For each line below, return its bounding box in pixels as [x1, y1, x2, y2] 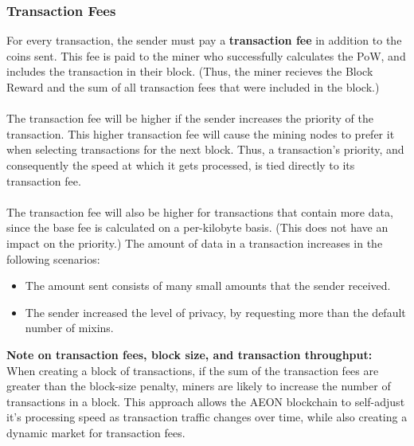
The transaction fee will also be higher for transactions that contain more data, [6, 203, 393, 220]
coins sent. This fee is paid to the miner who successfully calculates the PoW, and [6, 47, 406, 64]
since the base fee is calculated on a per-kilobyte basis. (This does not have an [6, 219, 389, 236]
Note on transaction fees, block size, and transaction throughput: [6, 346, 373, 362]
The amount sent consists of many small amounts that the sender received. [25, 277, 391, 294]
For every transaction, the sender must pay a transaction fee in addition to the [6, 32, 402, 49]
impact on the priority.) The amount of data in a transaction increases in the [6, 234, 383, 251]
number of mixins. [25, 319, 114, 336]
